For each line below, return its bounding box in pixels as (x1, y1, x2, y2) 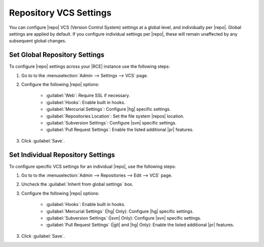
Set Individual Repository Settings (9, 150, 115, 159)
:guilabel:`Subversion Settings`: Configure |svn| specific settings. (45, 120, 177, 125)
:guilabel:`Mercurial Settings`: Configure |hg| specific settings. (45, 106, 171, 112)
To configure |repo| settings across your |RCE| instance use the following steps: (9, 63, 170, 69)
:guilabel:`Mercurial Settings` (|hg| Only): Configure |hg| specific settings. (45, 208, 194, 214)
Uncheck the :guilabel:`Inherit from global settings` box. (21, 181, 133, 187)
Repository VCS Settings (9, 7, 112, 18)
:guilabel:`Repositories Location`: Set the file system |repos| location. (45, 113, 184, 119)
